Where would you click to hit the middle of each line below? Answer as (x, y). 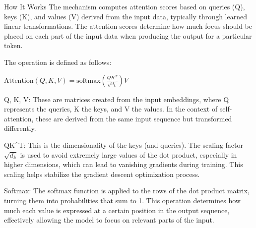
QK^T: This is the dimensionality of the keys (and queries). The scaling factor (124, 144)
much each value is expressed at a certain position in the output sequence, (117, 210)
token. (13, 45)
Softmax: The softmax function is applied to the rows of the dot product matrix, (127, 191)
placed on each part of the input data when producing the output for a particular (128, 35)
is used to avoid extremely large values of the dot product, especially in (128, 154)
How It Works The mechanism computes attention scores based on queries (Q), (125, 6)
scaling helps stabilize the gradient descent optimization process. (102, 174)
